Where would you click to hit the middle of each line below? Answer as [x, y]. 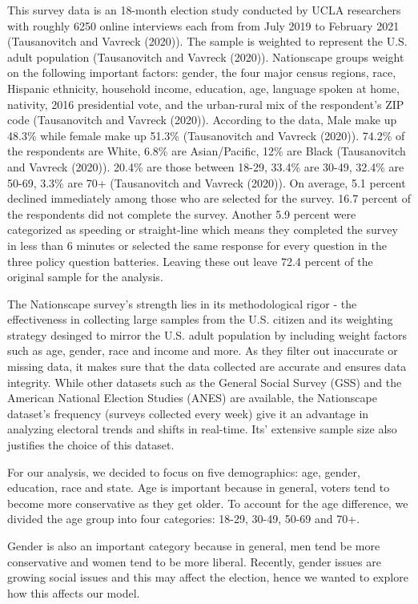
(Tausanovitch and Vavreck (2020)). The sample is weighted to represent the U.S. [207, 41]
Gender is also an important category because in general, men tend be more [194, 546]
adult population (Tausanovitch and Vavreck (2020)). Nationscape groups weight [206, 56]
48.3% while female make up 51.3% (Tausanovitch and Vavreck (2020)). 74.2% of [206, 135]
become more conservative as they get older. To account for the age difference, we [208, 503]
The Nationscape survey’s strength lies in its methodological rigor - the [182, 303]
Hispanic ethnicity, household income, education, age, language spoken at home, [203, 88]
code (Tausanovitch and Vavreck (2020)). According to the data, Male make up [202, 120]
